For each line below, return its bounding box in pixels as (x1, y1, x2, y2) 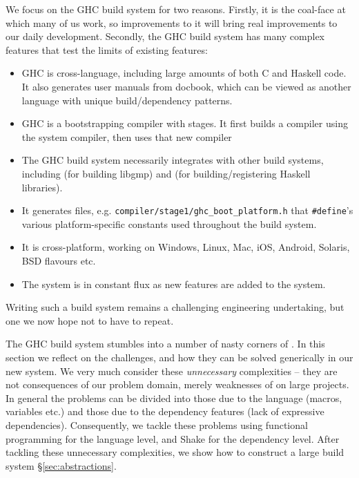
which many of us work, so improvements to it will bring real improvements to (6, 15, 338, 30)
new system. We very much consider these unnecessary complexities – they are (6, 363, 338, 378)
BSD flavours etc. (21, 253, 96, 267)
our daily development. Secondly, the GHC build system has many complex (6, 29, 324, 44)
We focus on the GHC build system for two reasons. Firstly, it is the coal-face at (6, 2, 346, 16)
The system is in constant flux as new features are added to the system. (21, 276, 326, 291)
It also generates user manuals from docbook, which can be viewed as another (21, 79, 351, 93)
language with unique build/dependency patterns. (21, 93, 233, 107)
